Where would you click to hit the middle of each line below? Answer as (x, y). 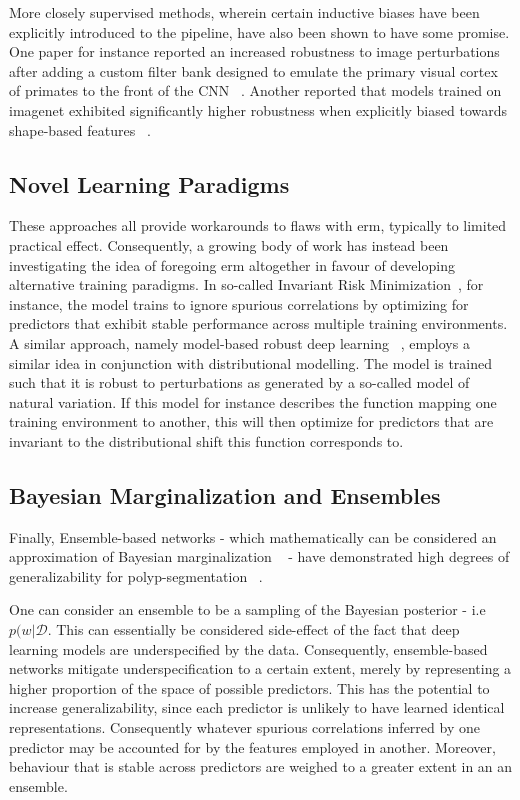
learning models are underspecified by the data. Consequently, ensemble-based (248, 648)
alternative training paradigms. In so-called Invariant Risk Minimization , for (246, 284)
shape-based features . (80, 129)
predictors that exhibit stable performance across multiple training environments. (258, 323)
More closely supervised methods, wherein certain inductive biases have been (244, 12)
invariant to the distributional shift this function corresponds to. (206, 440)
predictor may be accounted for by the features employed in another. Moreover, (252, 746)
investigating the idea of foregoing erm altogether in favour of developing (232, 264)
